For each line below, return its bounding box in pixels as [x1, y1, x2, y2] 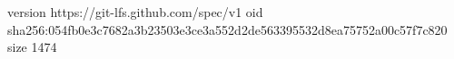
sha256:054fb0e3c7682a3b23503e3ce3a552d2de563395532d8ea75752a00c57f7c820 [7, 20, 448, 38]
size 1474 [7, 38, 57, 56]
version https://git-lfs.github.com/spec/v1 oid [7, 3, 263, 21]
